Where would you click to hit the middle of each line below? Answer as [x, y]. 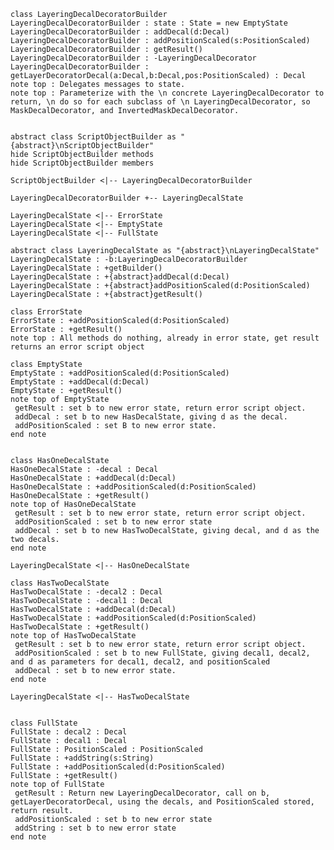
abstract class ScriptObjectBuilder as [93, 137]
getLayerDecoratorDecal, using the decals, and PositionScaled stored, [162, 802]
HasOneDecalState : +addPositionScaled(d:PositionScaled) [133, 487]
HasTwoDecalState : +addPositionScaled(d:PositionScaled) [133, 618]
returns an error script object [77, 347]
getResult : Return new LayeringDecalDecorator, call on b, [142, 793]
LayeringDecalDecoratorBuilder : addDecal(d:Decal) [120, 32]
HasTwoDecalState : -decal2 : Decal [86, 592]
